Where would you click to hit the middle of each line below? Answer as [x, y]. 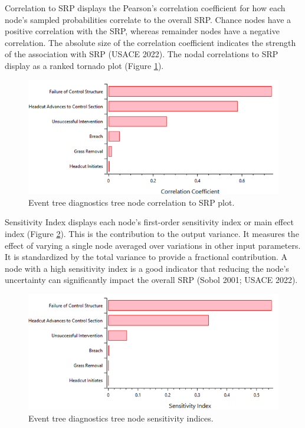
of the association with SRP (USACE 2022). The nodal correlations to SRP [142, 54]
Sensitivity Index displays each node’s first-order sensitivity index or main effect [149, 222]
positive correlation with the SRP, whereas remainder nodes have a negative [142, 31]
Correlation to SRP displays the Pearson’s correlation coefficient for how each [145, 8]
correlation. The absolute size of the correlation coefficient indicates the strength [150, 42]
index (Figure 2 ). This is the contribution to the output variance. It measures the [152, 233]
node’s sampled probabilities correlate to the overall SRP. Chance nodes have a [148, 19]
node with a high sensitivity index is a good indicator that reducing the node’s [147, 268]
